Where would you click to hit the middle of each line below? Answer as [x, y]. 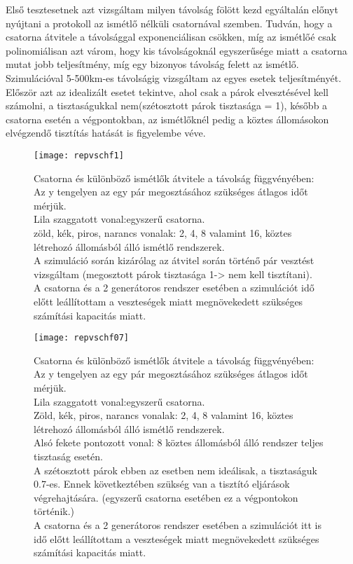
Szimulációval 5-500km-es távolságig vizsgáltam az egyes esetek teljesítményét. [174, 77]
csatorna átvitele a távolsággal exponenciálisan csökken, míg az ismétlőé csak [171, 37]
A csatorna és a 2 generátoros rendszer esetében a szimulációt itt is [178, 524]
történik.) [54, 511]
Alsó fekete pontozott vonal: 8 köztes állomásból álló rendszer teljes [179, 442]
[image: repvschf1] [79, 155]
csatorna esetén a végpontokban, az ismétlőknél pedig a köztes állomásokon [167, 119]
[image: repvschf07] [82, 338]
